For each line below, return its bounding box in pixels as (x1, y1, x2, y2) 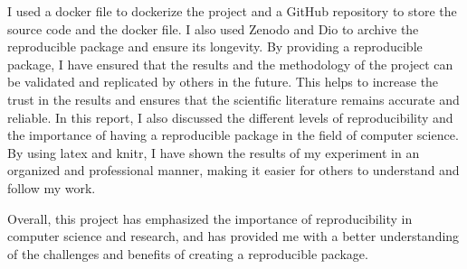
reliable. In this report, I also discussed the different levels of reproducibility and (7, 107, 453, 126)
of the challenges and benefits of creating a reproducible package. (7, 244, 368, 263)
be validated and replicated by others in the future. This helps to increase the (7, 72, 439, 91)
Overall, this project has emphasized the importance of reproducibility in (7, 209, 413, 227)
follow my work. (7, 178, 96, 197)
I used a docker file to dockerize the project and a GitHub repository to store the (7, 2, 457, 20)
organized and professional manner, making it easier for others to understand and (7, 161, 460, 180)
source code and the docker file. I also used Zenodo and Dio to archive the (7, 19, 419, 38)
